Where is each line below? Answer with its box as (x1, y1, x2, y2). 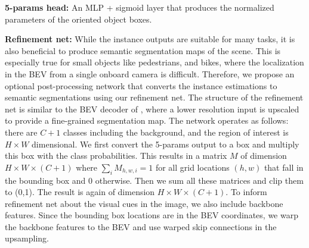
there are (5, 125, 38, 138)
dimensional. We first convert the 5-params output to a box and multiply (32, 137, 299, 150)
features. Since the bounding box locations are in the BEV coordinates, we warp (5, 209, 298, 221)
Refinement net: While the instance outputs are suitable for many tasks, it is (5, 33, 295, 45)
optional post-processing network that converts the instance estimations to (5, 79, 277, 92)
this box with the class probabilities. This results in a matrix (5, 149, 227, 162)
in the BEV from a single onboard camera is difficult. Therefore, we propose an (5, 67, 295, 80)
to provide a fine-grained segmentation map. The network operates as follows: (5, 114, 289, 127)
